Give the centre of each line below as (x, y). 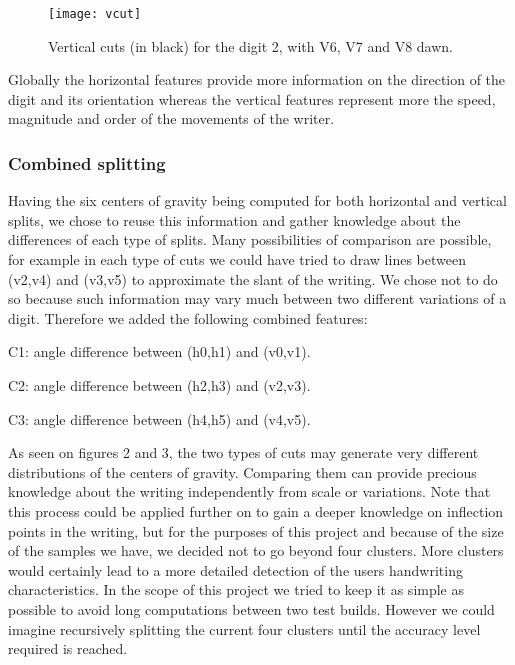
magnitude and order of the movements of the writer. (171, 118)
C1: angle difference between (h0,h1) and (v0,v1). (159, 351)
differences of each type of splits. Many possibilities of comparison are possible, (250, 239)
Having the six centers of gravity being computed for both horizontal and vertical (257, 200)
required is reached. (68, 648)
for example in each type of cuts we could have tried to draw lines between (237, 259)
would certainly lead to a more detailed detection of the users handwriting (235, 569)
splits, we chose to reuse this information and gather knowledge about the (234, 219)
